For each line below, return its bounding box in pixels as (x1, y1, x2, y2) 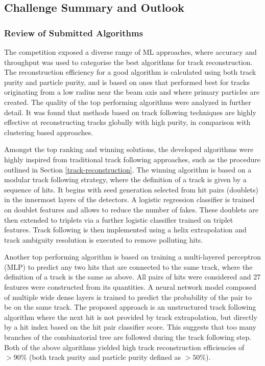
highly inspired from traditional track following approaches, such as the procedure (4, 154, 260, 164)
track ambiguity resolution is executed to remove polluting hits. (4, 234, 203, 245)
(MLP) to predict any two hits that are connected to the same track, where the (4, 261, 253, 272)
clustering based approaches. (4, 126, 93, 137)
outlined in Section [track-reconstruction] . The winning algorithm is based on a (4, 164, 252, 175)
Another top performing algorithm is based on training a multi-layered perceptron (4, 251, 261, 262)
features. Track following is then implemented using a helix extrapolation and (4, 224, 247, 235)
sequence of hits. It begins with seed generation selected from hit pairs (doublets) (4, 184, 259, 195)
